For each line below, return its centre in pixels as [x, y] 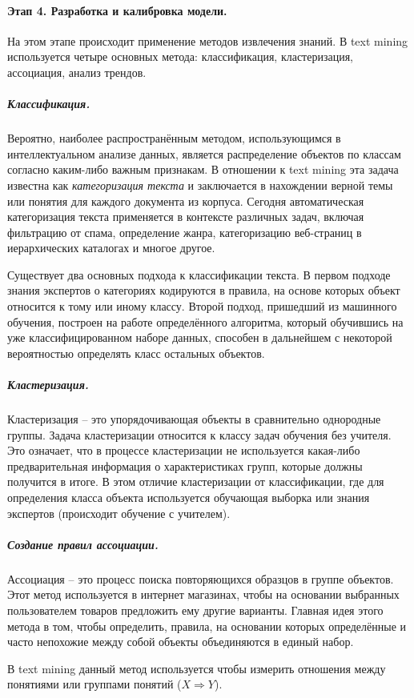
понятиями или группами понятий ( [94, 684]
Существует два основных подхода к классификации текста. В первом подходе [199, 274]
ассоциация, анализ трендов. [77, 72]
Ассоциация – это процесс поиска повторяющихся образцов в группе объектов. [201, 578]
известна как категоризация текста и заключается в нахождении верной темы [200, 185]
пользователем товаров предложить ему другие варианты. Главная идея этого [195, 610]
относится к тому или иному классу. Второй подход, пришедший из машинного [202, 306]
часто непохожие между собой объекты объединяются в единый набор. [181, 642]
